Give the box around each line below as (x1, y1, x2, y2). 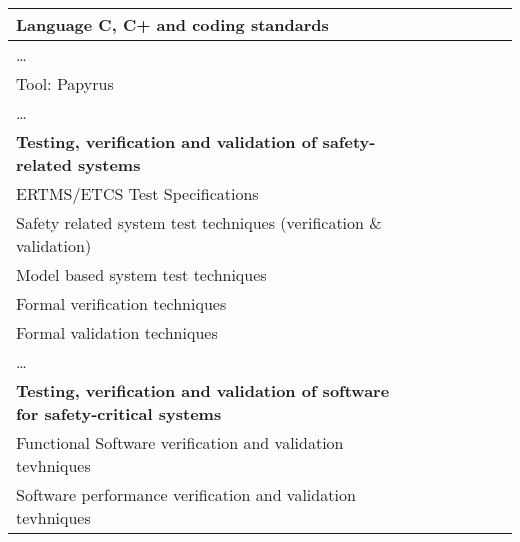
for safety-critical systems (16, 402, 222, 425)
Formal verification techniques (16, 292, 227, 315)
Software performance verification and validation (16, 483, 356, 506)
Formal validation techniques (16, 321, 218, 344)
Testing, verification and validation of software (16, 379, 390, 402)
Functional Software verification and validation (16, 431, 344, 454)
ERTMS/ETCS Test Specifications (16, 182, 259, 205)
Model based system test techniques (16, 263, 267, 286)
